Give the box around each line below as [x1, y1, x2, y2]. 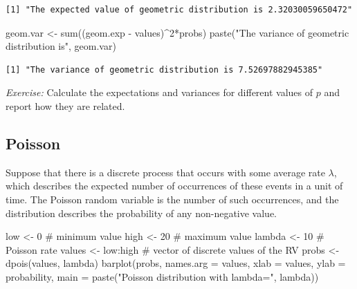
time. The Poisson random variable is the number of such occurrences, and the [6, 192, 339, 206]
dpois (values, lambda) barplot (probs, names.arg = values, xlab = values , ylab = [6, 256, 346, 270]
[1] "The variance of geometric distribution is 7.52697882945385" [6, 64, 323, 75]
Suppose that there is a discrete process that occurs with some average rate [6, 165, 325, 179]
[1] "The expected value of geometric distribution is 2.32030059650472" [6, 5, 353, 15]
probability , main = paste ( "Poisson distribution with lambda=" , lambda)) [6, 269, 319, 283]
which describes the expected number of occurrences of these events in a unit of [6, 178, 343, 193]
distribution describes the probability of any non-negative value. [6, 205, 277, 220]
